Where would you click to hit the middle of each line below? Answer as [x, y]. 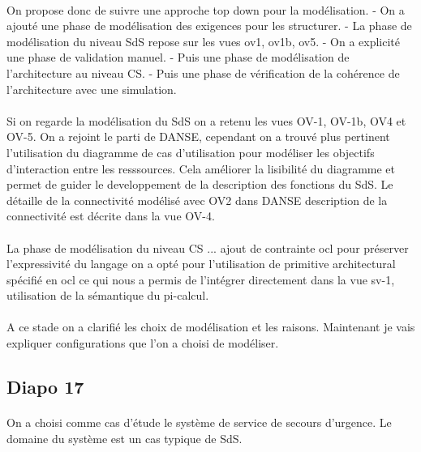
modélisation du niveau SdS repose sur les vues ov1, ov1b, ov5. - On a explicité [204, 41]
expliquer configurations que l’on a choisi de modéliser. [143, 343]
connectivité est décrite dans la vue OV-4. [111, 216]
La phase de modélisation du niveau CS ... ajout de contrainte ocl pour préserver [208, 247]
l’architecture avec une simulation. [92, 89]
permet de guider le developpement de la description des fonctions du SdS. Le [200, 184]
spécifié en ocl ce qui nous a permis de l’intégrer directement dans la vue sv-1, [201, 279]
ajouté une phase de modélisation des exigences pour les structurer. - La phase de [209, 26]
